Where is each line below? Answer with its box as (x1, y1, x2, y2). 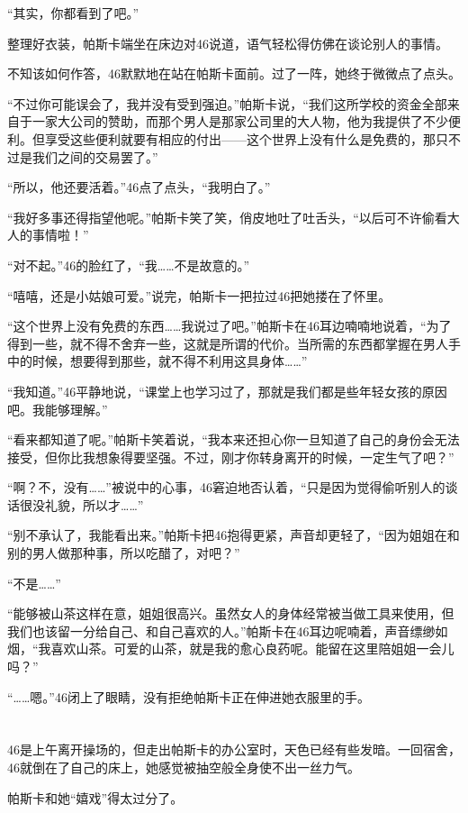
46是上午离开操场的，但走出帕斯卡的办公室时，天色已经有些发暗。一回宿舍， (7, 740, 461, 759)
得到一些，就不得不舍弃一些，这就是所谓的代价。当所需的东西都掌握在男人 (7, 333, 448, 352)
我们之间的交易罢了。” (31, 147, 158, 166)
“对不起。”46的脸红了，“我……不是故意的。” (7, 255, 250, 274)
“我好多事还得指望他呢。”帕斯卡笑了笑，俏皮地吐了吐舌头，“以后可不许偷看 (7, 207, 447, 226)
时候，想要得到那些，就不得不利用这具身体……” (31, 352, 308, 370)
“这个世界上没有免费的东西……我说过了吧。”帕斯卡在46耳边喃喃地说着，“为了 (7, 316, 452, 335)
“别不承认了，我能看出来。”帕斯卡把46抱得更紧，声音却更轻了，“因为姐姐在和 (7, 525, 460, 544)
